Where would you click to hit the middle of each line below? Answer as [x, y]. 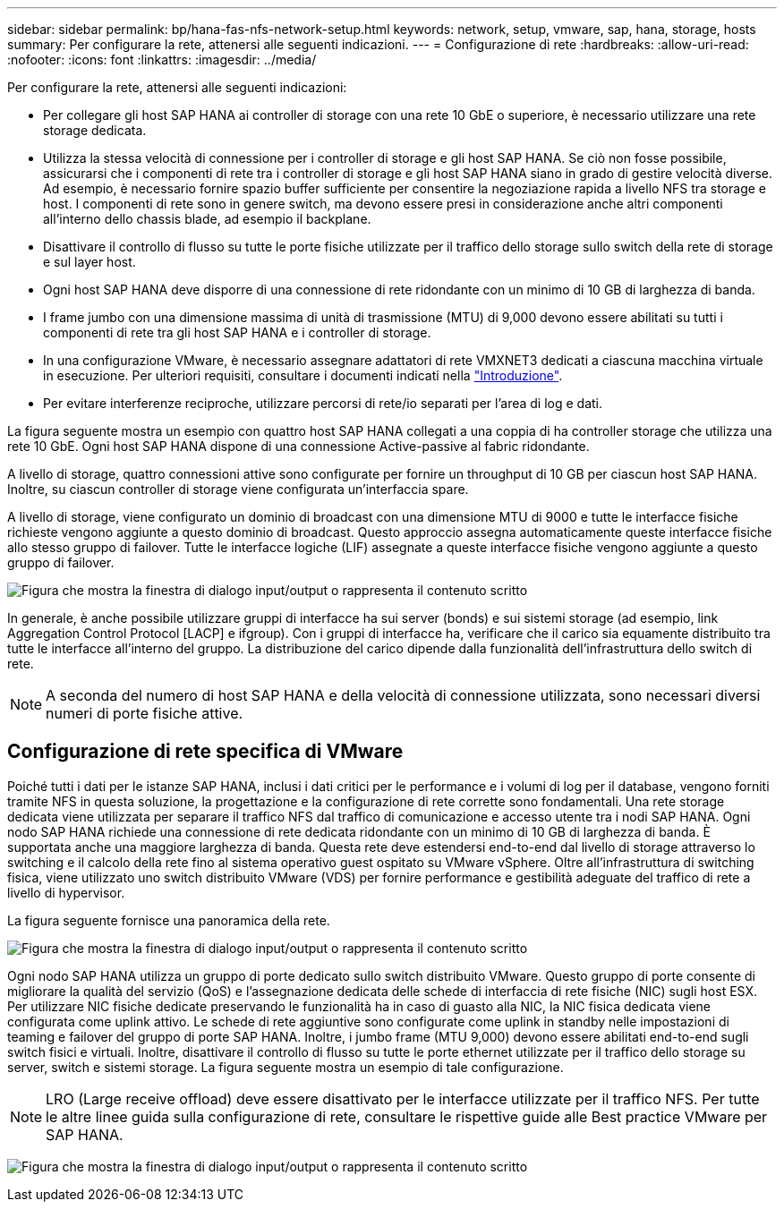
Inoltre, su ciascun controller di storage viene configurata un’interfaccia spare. [238, 489]
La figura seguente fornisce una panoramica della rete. [169, 920]
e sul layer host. [89, 262]
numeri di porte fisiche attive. [145, 713]
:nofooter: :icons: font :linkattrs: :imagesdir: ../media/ [162, 60]
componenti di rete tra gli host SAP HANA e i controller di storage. [237, 332]
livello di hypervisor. [66, 892]
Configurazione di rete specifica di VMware [205, 752]
